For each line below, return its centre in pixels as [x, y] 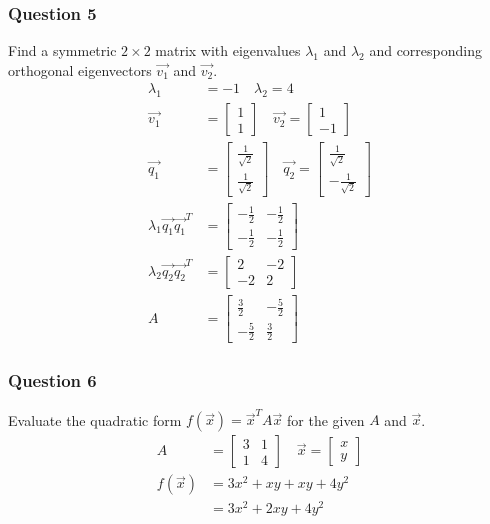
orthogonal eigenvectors [80, 69]
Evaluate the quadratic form [95, 419]
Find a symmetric [62, 50]
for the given [326, 419]
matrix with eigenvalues [228, 50]
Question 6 [52, 380]
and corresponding [426, 50]
